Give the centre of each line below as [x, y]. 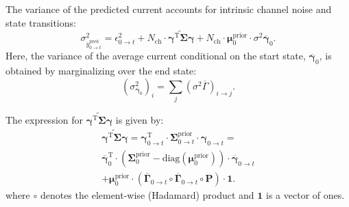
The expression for [45, 120]
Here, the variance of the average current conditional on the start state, [156, 56]
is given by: [140, 120]
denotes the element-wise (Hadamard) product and [147, 195]
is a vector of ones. [305, 195]
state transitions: [41, 22]
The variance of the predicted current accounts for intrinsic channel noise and [169, 9]
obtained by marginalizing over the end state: [101, 70]
